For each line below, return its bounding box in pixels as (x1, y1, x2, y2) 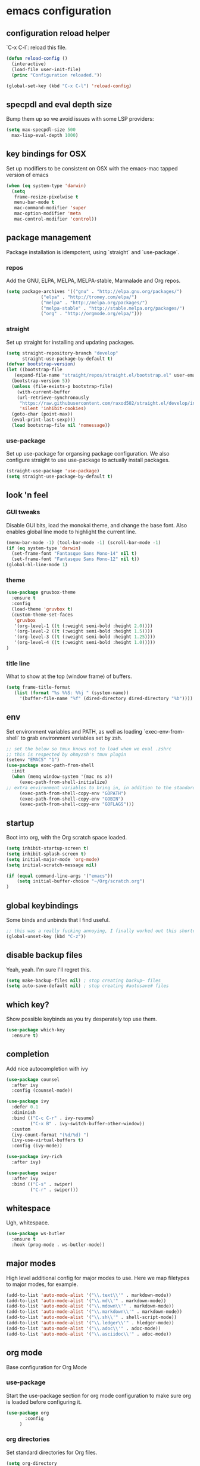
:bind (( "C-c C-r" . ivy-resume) (11, 1115, 95, 1121)
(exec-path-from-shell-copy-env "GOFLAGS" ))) (19, 801, 135, 808)
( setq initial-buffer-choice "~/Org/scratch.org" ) (17, 878, 145, 884)
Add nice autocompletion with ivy (6, 1065, 88, 1072)
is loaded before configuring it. (6, 1398, 82, 1406)
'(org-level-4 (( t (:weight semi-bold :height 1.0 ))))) (14, 640, 156, 646)
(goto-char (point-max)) (11, 411, 73, 417)
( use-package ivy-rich (6, 1154, 62, 1160)
